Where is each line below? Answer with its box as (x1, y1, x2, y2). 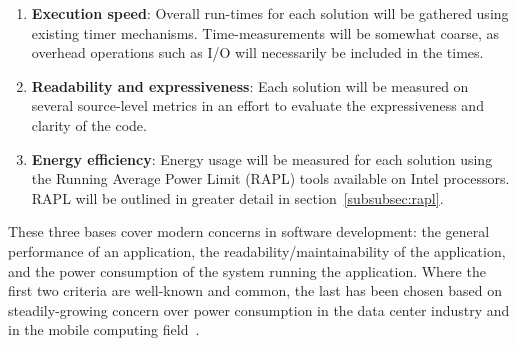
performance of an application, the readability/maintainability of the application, (8, 240, 506, 261)
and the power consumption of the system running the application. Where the (8, 260, 486, 281)
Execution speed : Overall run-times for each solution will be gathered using (31, 3, 509, 23)
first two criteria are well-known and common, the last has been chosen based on (8, 280, 502, 301)
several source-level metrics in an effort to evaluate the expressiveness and (31, 95, 484, 116)
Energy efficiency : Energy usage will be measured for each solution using (31, 148, 493, 169)
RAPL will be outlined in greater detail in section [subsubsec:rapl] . (31, 187, 444, 208)
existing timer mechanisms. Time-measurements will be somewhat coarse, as (31, 22, 500, 43)
